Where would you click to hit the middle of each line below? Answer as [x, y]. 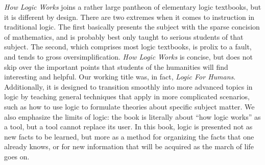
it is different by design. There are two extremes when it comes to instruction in [129, 17]
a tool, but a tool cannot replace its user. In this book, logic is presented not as [128, 127]
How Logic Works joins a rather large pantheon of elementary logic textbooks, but [133, 7]
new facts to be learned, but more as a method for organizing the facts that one [129, 136]
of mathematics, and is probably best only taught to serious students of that [124, 36]
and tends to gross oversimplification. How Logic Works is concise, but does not [128, 56]
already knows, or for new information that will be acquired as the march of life [129, 146]
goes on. [17, 156]
